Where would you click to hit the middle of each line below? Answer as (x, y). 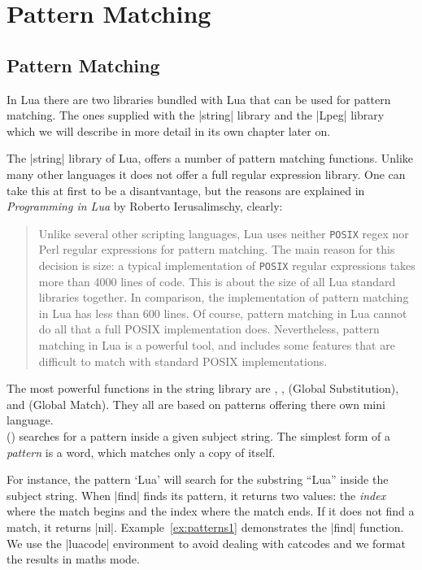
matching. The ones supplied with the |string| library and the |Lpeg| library (196, 115)
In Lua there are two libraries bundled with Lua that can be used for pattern (199, 99)
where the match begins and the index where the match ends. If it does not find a (211, 511)
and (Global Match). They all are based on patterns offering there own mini (196, 404)
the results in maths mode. (73, 559)
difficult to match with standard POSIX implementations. (183, 361)
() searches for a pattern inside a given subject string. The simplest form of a (199, 435)
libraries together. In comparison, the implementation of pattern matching (224, 297)
